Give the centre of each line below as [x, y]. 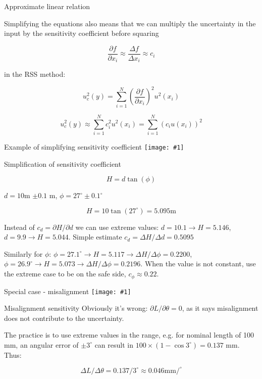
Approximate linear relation [47, 6]
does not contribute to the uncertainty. [64, 318]
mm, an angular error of [41, 344]
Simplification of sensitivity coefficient [63, 163]
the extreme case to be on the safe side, [65, 274]
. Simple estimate [95, 237]
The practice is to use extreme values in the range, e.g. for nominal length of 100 [129, 335]
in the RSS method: [35, 74]
